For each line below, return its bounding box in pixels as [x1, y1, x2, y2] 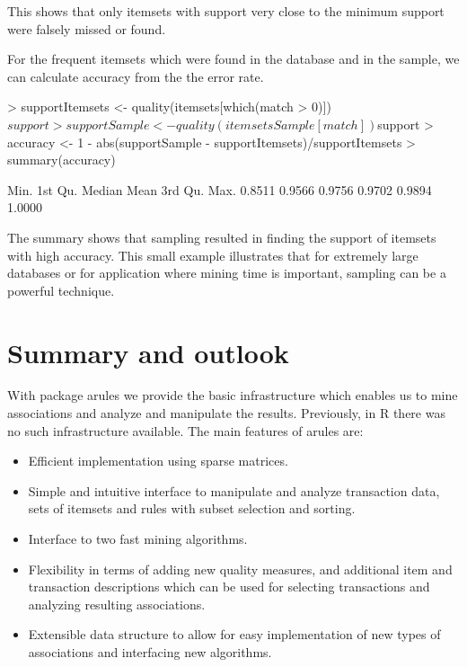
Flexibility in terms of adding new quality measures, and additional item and [28, 559, 453, 578]
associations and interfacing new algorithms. [28, 642, 272, 661]
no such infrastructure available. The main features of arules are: [7, 421, 364, 440]
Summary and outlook [7, 333, 289, 370]
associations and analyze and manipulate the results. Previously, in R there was [7, 404, 445, 422]
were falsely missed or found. [7, 19, 166, 38]
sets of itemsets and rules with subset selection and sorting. [28, 499, 356, 518]
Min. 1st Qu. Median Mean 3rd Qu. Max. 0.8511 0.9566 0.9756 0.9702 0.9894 [7, 180, 432, 199]
